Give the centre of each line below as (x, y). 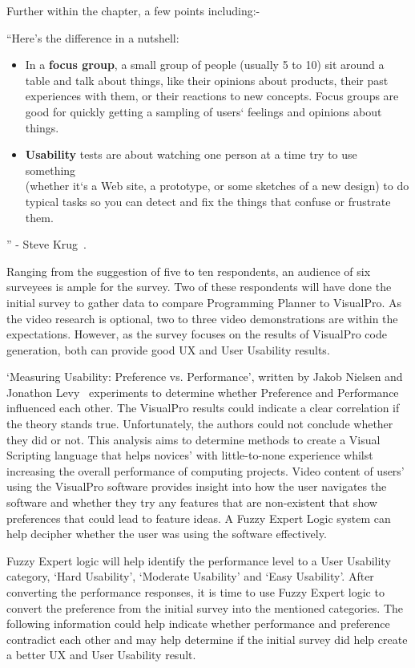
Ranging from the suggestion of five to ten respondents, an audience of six (189, 271)
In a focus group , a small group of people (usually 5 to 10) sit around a (205, 65)
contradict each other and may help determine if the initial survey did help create (207, 639)
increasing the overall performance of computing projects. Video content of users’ (205, 470)
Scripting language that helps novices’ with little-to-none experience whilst (190, 455)
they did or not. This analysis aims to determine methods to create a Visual (193, 439)
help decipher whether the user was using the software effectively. (167, 534)
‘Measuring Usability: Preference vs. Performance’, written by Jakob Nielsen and (205, 377)
